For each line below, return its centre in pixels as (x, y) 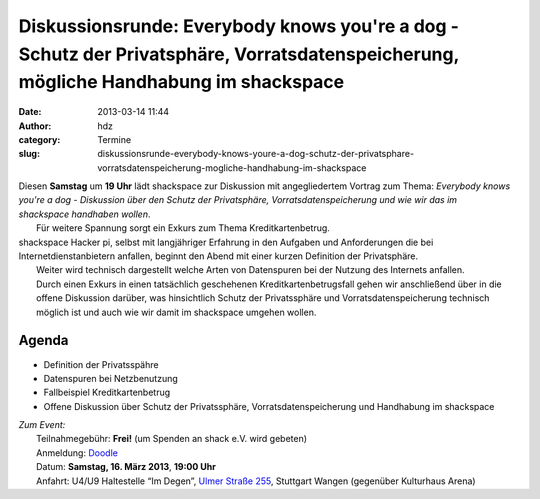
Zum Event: (42, 425)
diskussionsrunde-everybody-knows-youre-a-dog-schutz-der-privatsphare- (256, 154)
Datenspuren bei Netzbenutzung (111, 378)
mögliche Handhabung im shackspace (181, 82)
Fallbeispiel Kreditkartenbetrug (107, 392)
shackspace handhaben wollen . (84, 214)
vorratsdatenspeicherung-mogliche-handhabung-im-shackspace (232, 167)
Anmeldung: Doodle (77, 452)
